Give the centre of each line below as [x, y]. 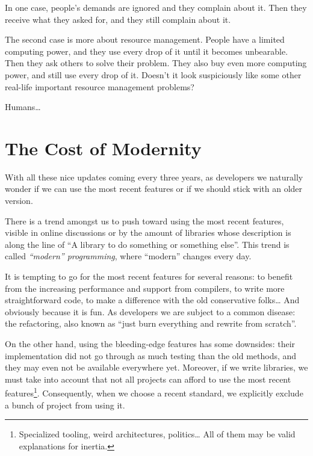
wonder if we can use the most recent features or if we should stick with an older [154, 189]
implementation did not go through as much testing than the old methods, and [151, 355]
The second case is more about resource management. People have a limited [145, 39]
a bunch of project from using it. [65, 405]
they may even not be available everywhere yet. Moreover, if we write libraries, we [156, 367]
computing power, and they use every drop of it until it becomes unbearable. [147, 51]
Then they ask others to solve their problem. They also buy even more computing [156, 63]
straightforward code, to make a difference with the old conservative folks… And [152, 300]
